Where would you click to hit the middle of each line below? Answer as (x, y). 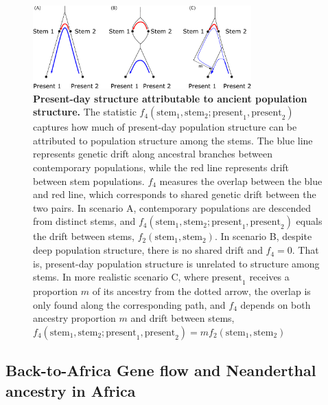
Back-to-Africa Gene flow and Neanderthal (161, 370)
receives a (269, 277)
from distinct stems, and (84, 221)
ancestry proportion (74, 318)
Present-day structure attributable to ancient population (170, 98)
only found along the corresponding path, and (129, 304)
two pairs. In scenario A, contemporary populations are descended (172, 207)
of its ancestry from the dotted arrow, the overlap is (201, 291)
